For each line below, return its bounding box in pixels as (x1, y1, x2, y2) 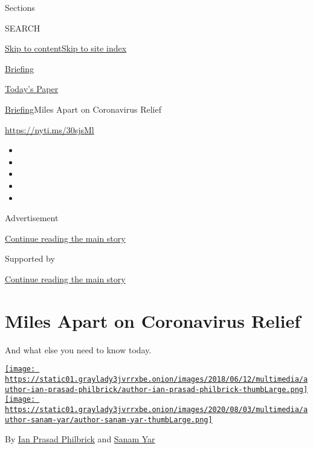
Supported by (5, 252, 55, 265)
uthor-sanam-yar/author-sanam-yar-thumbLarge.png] (5, 415, 213, 424)
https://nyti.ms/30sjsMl (5, 123, 94, 136)
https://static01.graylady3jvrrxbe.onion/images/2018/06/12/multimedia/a (5, 374, 308, 384)
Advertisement (5, 211, 59, 224)
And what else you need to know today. (5, 343, 152, 356)
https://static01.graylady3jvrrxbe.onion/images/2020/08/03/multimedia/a (5, 405, 308, 414)
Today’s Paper (5, 82, 59, 95)
